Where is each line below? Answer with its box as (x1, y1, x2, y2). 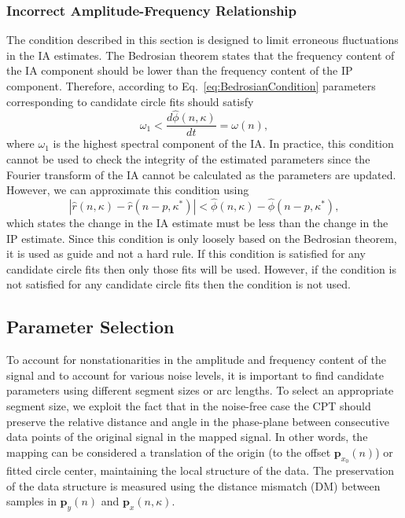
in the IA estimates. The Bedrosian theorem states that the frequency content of (6, 46, 395, 63)
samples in (6, 493, 57, 509)
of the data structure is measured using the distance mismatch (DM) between (6, 477, 381, 494)
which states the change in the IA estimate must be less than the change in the (6, 215, 388, 231)
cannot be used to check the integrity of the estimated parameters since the (6, 151, 370, 167)
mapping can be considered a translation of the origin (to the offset (6, 443, 331, 460)
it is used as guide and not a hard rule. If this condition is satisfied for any (6, 245, 366, 262)
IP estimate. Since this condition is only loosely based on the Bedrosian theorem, (6, 230, 397, 246)
